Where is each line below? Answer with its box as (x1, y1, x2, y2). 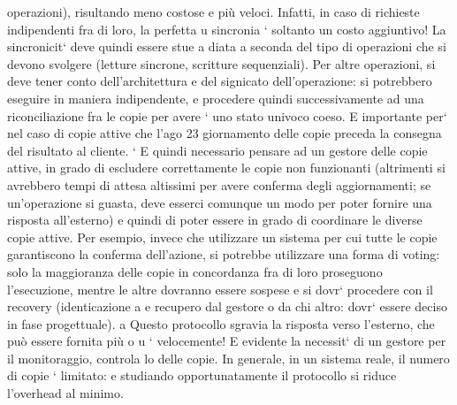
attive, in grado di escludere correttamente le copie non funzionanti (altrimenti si (7, 158, 446, 177)
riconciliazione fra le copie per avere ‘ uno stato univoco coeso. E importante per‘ (7, 106, 447, 125)
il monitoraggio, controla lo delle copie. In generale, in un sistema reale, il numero (7, 348, 450, 367)
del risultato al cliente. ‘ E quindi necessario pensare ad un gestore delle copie (7, 141, 428, 159)
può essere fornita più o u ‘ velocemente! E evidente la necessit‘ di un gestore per (7, 332, 446, 350)
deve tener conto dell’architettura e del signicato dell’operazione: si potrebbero (7, 72, 432, 90)
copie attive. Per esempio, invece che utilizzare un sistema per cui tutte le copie (7, 227, 438, 246)
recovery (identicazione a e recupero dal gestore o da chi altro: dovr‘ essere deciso (7, 297, 447, 316)
